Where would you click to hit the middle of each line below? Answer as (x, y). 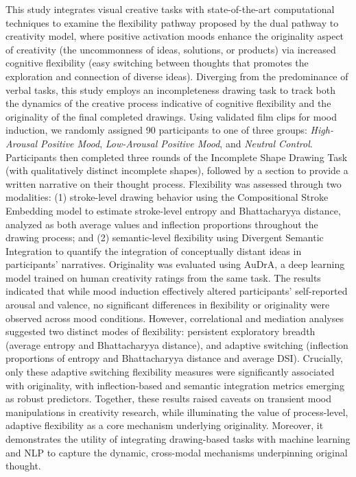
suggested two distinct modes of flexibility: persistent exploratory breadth (161, 331)
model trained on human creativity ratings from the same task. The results (163, 277)
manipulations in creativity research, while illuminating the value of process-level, (177, 412)
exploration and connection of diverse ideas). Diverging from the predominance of (177, 76)
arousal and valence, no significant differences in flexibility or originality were (168, 305)
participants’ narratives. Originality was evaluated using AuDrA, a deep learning (175, 264)
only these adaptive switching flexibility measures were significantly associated (170, 372)
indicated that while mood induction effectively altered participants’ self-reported (177, 291)
